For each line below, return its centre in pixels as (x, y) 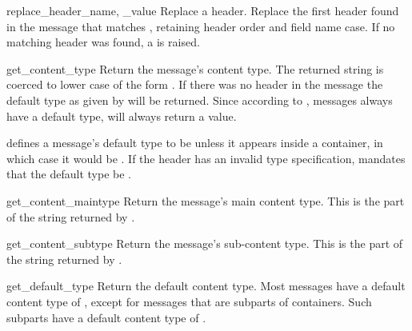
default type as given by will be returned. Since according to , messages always (200, 100)
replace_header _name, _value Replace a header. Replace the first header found (203, 10)
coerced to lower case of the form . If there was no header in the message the (195, 84)
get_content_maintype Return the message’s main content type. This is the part (206, 200)
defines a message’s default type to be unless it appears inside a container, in (195, 143)
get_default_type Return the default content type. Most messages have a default (206, 286)
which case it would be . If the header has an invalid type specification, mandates (206, 158)
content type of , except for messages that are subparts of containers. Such (189, 301)
